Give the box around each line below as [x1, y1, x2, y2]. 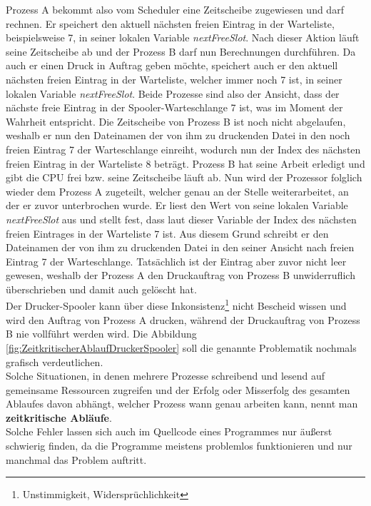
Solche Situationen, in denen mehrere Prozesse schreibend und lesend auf [6, 368, 325, 383]
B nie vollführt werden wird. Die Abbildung [6, 326, 197, 341]
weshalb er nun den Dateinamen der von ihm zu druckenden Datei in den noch [6, 128, 350, 143]
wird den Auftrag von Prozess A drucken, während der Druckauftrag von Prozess [6, 312, 360, 327]
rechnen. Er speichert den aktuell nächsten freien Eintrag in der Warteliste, [6, 16, 335, 31]
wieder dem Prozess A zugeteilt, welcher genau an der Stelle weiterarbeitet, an [6, 183, 349, 198]
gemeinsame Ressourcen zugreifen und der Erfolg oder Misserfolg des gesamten [6, 382, 350, 397]
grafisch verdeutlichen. [6, 354, 103, 369]
